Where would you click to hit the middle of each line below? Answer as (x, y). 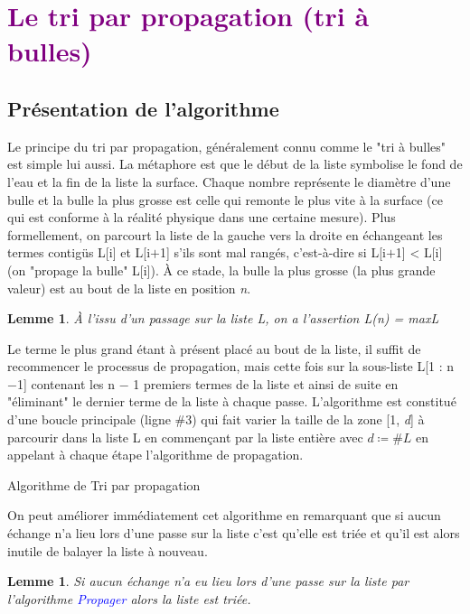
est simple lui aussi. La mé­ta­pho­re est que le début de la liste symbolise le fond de (235, 164)
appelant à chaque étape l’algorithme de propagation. (155, 455)
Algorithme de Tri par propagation (104, 484)
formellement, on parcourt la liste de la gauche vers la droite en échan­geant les (225, 234)
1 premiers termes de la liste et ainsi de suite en (266, 383)
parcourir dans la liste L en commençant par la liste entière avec (185, 437)
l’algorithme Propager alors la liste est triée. (129, 598)
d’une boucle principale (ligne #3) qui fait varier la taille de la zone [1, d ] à (216, 419)
